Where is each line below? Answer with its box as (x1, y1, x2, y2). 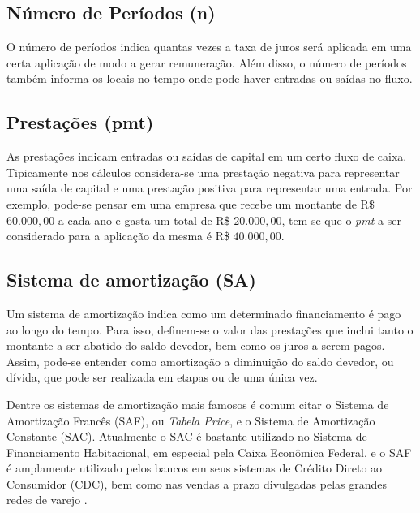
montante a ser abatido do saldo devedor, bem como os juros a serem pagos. (6, 337, 385, 354)
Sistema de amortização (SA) (6, 267, 257, 292)
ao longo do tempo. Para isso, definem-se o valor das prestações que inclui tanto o (6, 321, 414, 338)
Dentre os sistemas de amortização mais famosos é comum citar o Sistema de (6, 395, 389, 412)
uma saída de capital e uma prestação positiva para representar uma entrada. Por (6, 179, 413, 196)
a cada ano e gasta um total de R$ (58, 211, 230, 228)
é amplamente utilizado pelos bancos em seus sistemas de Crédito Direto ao (6, 459, 383, 476)
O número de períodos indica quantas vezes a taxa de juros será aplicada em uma (6, 38, 412, 55)
